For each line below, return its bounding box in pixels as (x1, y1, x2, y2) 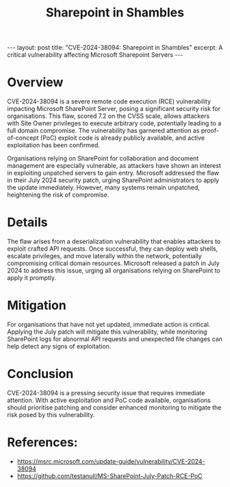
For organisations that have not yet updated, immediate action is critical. (7, 321, 211, 328)
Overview (7, 75, 64, 90)
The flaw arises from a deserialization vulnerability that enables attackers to (7, 238, 221, 246)
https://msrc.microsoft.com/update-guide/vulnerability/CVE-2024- (16, 457, 205, 465)
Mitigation (7, 298, 66, 313)
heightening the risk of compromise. (7, 190, 110, 199)
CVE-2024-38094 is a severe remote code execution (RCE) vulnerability (7, 97, 211, 105)
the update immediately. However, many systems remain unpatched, (7, 184, 201, 192)
